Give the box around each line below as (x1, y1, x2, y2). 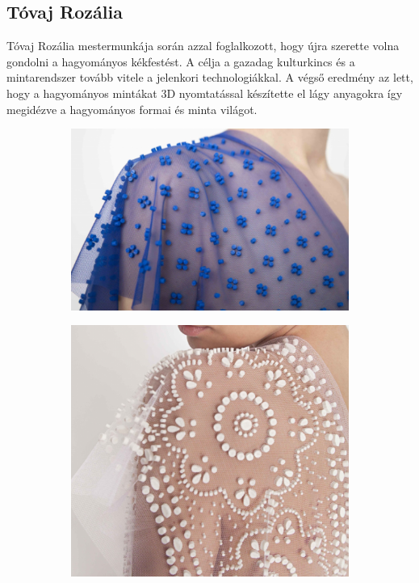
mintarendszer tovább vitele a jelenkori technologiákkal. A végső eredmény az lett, (6, 69, 413, 86)
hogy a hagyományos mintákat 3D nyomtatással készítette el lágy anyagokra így (6, 84, 403, 101)
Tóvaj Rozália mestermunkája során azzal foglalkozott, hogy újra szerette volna (6, 37, 400, 54)
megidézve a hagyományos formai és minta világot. (6, 100, 258, 117)
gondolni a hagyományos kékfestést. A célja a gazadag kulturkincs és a (6, 53, 355, 70)
